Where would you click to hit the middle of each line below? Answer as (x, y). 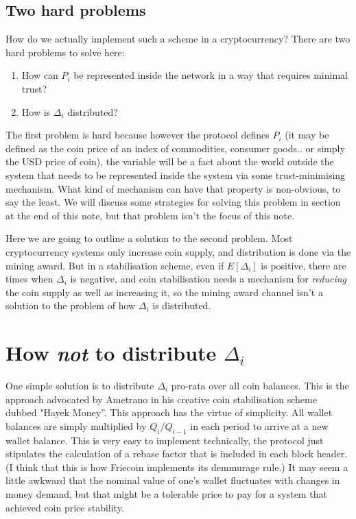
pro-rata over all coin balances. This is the (260, 386)
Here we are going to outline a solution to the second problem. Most (149, 238)
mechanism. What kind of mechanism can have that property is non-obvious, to (173, 188)
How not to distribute (111, 353)
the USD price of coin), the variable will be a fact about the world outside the (170, 161)
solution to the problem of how (71, 305)
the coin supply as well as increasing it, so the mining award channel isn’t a (164, 292)
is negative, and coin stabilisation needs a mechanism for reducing (209, 279)
